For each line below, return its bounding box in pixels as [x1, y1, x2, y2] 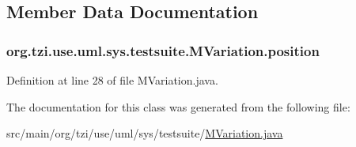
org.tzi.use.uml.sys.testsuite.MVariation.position [6, 40, 320, 60]
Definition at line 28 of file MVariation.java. [6, 72, 218, 88]
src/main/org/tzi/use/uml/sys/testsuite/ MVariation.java [6, 125, 283, 141]
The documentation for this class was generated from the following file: [6, 98, 350, 115]
